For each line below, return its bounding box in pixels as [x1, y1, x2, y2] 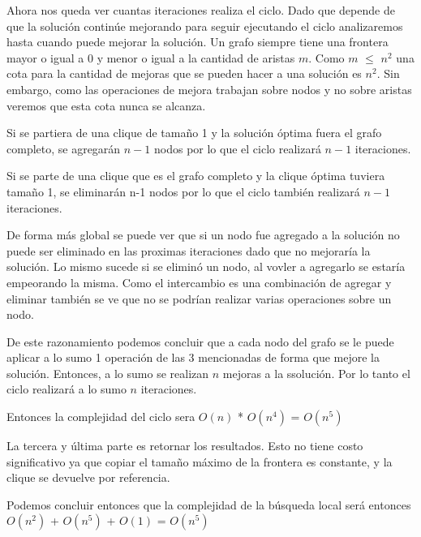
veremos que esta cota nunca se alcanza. [6, 97, 206, 114]
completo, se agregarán [6, 140, 121, 157]
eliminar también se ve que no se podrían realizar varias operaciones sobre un [6, 290, 392, 307]
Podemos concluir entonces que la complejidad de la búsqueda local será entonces [6, 496, 411, 513]
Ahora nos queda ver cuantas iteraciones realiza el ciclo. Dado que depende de [6, 2, 395, 18]
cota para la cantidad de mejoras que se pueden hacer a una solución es [6, 65, 362, 82]
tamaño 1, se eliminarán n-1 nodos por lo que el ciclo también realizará [6, 183, 360, 200]
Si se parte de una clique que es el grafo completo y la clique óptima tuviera [6, 167, 385, 184]
